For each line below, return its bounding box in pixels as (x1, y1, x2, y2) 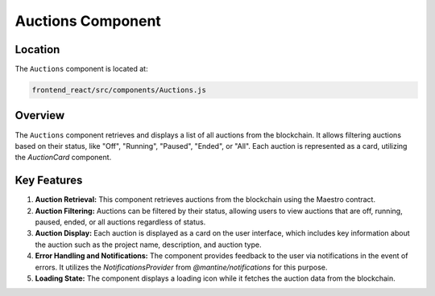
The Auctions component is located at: (14, 64, 148, 74)
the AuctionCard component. (14, 153, 112, 162)
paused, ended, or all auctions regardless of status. (35, 217, 206, 227)
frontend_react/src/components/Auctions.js (31, 85, 207, 95)
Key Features (14, 174, 83, 187)
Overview (14, 109, 65, 122)
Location (14, 43, 60, 56)
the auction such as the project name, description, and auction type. (35, 240, 262, 249)
